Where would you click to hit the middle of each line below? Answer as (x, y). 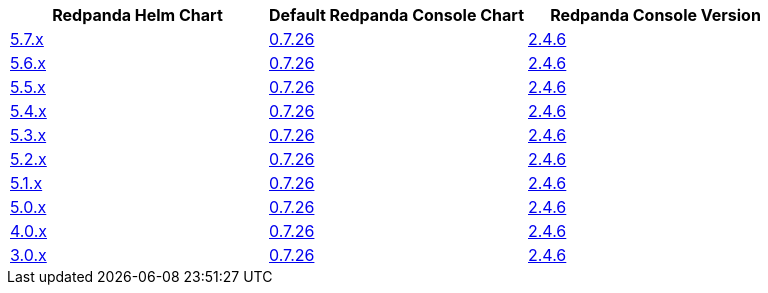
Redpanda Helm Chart (137, 15)
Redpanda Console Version (655, 15)
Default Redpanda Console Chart (397, 15)
